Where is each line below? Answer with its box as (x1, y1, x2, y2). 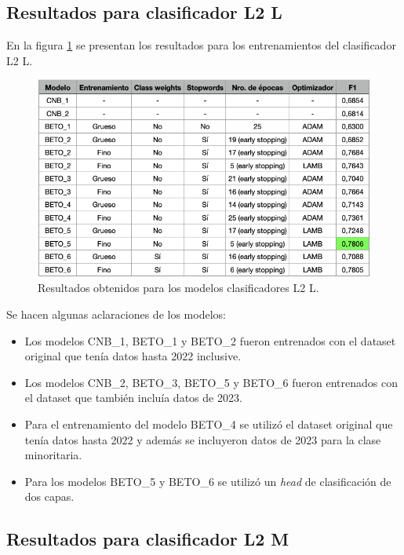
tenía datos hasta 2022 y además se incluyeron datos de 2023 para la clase (24, 431, 381, 447)
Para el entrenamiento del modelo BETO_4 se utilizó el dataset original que (24, 415, 393, 432)
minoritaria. (24, 447, 82, 463)
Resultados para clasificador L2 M (6, 527, 289, 551)
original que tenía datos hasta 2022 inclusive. (24, 348, 242, 364)
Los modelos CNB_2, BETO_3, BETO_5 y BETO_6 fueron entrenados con (24, 374, 398, 390)
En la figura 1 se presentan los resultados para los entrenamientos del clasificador (6, 37, 396, 53)
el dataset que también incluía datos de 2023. (24, 389, 242, 406)
